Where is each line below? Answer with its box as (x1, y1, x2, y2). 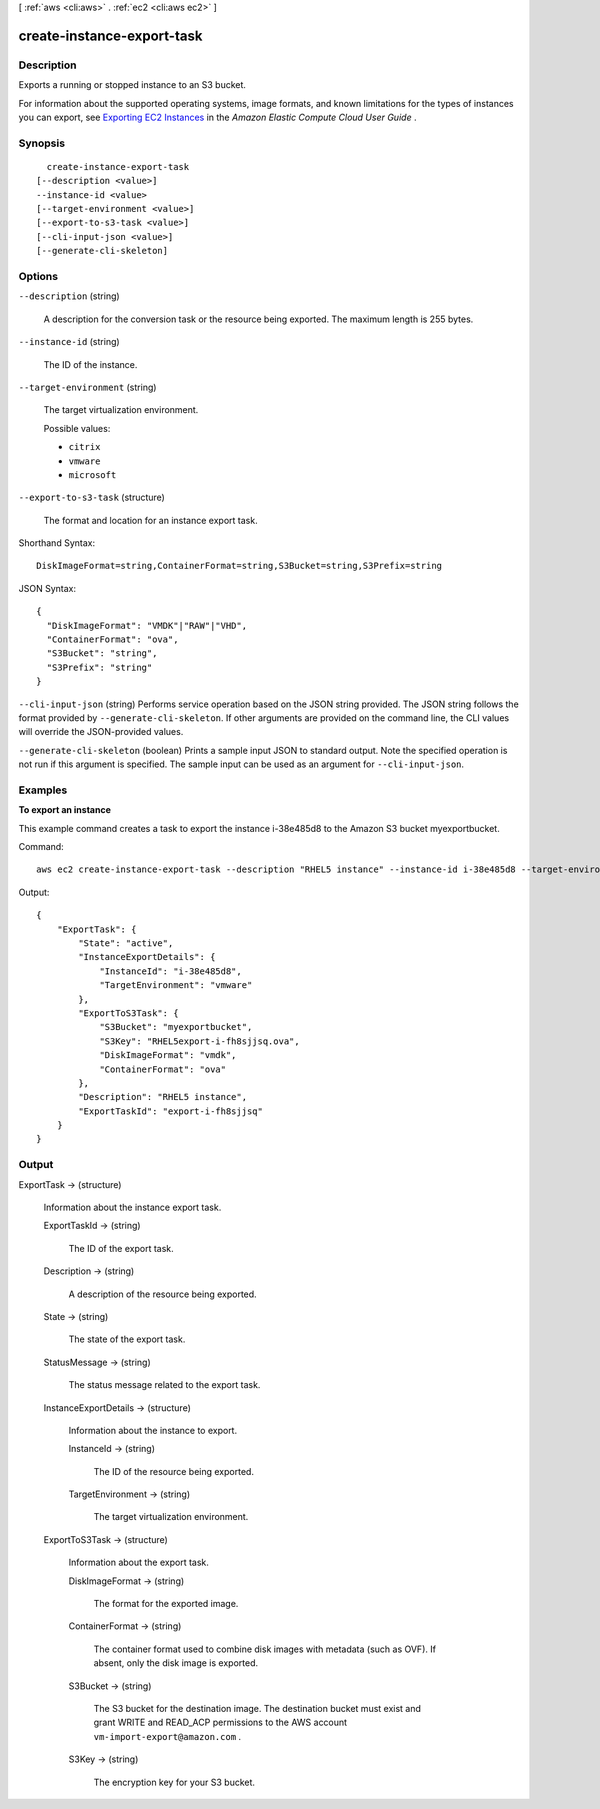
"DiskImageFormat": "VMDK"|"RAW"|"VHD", (46, 620, 248, 631)
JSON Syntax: (18, 582, 77, 594)
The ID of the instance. (43, 358, 138, 370)
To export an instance (18, 804, 112, 816)
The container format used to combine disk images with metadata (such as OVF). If (93, 1643, 437, 1655)
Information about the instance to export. (68, 1424, 238, 1436)
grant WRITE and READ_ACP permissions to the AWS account (93, 1716, 348, 1729)
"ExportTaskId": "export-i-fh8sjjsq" (78, 1105, 264, 1117)
